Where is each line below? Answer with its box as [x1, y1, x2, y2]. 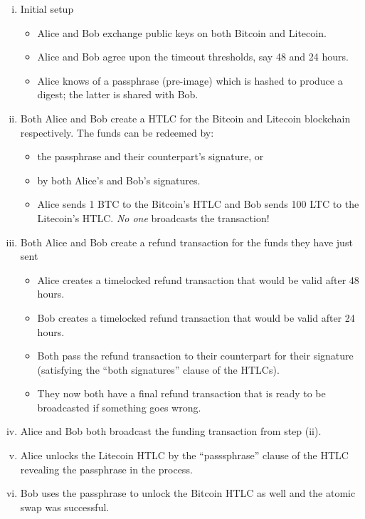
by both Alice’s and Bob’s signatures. [37, 172, 201, 187]
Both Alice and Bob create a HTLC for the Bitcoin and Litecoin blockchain [20, 110, 351, 125]
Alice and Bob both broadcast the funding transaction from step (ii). [20, 424, 322, 439]
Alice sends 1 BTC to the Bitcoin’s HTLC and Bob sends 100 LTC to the [37, 196, 359, 211]
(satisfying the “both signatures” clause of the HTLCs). [37, 362, 280, 377]
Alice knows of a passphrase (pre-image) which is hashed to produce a [37, 73, 343, 88]
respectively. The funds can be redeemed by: [20, 125, 214, 140]
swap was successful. [20, 499, 110, 514]
